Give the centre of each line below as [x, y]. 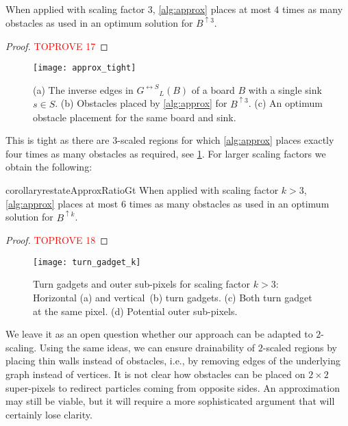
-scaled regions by [300, 347]
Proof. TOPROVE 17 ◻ [57, 46]
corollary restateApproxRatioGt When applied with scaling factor [142, 189]
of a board [213, 89]
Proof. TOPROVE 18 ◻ [57, 240]
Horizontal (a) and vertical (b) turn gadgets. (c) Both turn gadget [173, 297]
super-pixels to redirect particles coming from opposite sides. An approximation [173, 387]
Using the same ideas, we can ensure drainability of [147, 347]
